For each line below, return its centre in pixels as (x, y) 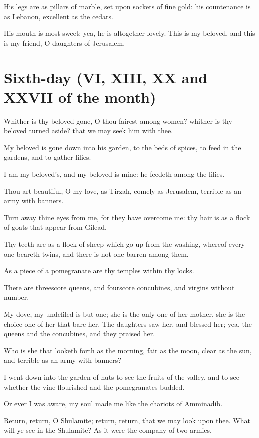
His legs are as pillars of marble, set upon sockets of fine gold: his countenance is (127, 6)
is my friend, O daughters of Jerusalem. (65, 43)
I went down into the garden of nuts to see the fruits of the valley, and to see (122, 376)
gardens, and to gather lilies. (48, 157)
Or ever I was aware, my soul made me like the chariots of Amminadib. (113, 403)
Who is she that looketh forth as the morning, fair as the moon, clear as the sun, (128, 350)
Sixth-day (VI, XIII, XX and (106, 77)
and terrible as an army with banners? (63, 360)
